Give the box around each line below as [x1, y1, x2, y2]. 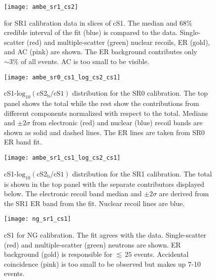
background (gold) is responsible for [4, 249, 112, 259]
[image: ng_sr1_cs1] [4, 215, 72, 223]
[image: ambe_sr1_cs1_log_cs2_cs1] [4, 154, 121, 162]
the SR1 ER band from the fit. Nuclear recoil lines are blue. [4, 198, 185, 208]
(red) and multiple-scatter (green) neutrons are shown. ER [4, 239, 181, 249]
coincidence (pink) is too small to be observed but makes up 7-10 [4, 258, 201, 269]
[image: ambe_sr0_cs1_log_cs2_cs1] [4, 73, 121, 81]
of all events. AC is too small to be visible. [21, 56, 149, 67]
